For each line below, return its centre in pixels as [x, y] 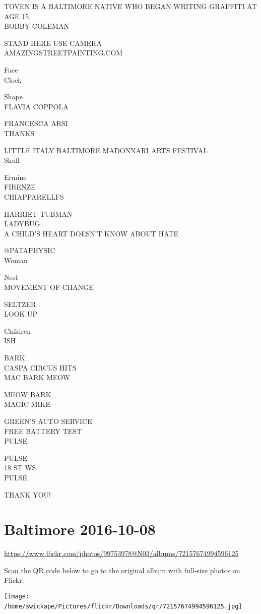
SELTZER [20, 304]
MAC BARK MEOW [37, 377]
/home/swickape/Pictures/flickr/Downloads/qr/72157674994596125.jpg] [123, 606]
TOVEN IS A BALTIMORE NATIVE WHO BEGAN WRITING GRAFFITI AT [130, 6]
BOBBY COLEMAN [37, 26]
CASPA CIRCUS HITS [40, 367]
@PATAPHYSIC [30, 250]
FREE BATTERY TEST [43, 431]
